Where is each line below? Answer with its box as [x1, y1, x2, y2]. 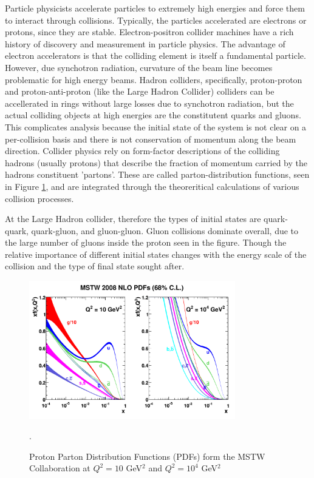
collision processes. [5, 192, 74, 204]
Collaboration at [29, 462, 90, 474]
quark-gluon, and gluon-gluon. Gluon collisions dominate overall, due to [31, 224, 299, 237]
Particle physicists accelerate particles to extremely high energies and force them [5, 2, 305, 14]
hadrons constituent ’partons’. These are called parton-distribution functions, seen [5, 168, 310, 181]
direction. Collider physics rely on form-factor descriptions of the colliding [5, 144, 280, 157]
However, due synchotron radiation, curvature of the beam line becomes [5, 61, 273, 73]
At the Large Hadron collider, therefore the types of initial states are [5, 212, 261, 225]
